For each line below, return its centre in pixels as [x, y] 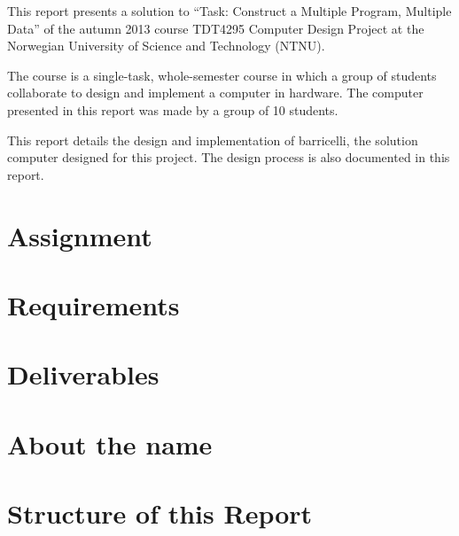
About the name [110, 443]
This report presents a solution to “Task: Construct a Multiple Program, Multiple [229, 11]
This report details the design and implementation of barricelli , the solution [213, 140]
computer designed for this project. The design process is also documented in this [229, 157]
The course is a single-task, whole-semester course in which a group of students [222, 75]
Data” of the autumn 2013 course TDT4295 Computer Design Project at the [216, 28]
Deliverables [83, 374]
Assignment [80, 235]
